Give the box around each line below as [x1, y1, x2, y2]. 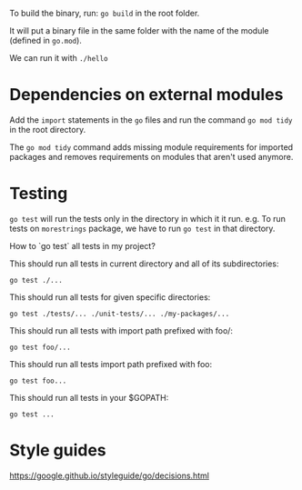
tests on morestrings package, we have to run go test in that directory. [9, 223, 276, 234]
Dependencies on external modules [9, 85, 284, 105]
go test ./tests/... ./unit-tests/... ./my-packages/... [9, 309, 230, 318]
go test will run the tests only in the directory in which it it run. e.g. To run [9, 213, 287, 224]
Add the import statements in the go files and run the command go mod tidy [9, 114, 293, 125]
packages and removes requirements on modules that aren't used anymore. [9, 151, 294, 162]
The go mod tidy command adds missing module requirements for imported [9, 141, 294, 153]
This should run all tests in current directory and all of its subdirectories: [9, 258, 279, 269]
